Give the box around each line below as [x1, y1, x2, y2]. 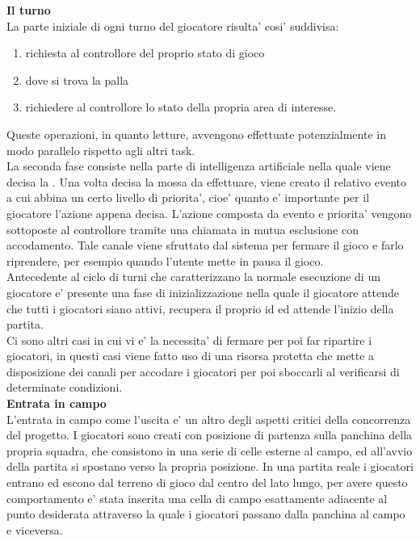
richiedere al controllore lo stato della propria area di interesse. [25, 99, 337, 115]
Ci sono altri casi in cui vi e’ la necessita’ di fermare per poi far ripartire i [6, 331, 372, 348]
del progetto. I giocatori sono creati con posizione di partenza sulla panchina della [6, 426, 413, 443]
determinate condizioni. [6, 379, 123, 396]
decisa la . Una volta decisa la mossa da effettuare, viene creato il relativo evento [6, 173, 407, 190]
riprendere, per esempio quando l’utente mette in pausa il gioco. [6, 252, 324, 269]
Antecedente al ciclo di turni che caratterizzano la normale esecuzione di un [6, 268, 380, 285]
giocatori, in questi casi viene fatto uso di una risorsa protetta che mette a [6, 347, 375, 364]
